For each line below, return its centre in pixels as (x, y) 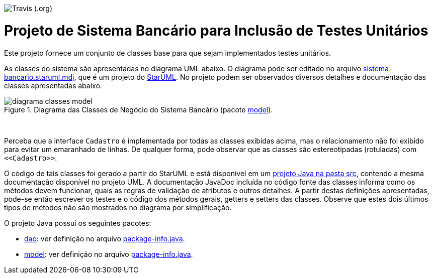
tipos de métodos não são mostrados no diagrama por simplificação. (118, 207)
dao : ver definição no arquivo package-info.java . (105, 238)
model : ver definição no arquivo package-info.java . (109, 254)
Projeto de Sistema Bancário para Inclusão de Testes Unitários (216, 30)
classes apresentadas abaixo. (53, 85)
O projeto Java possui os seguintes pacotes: (78, 223)
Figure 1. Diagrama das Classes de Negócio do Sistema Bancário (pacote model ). (139, 109)
